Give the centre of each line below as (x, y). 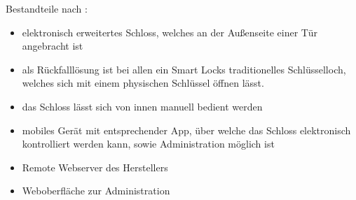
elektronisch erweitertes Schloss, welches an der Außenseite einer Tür (170, 32)
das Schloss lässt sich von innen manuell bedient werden (142, 106)
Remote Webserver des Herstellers (95, 167)
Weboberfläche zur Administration (96, 191)
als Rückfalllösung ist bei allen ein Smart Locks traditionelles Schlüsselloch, (184, 69)
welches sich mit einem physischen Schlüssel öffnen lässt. (143, 83)
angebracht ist (53, 46)
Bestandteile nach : (47, 8)
